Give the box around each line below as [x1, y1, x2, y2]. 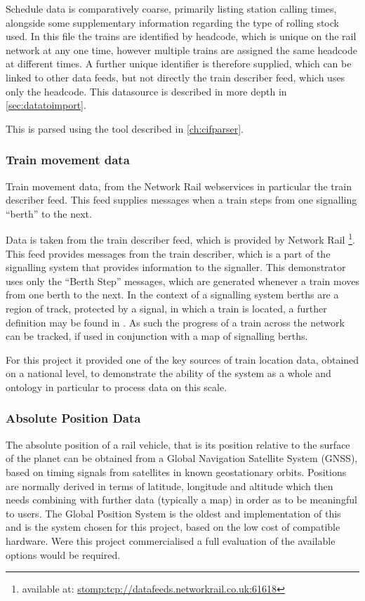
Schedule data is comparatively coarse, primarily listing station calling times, [6, 1, 337, 15]
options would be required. [6, 547, 121, 562]
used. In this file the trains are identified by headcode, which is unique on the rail [6, 29, 357, 44]
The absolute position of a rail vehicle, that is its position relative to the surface [6, 437, 350, 451]
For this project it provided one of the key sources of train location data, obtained [6, 352, 359, 366]
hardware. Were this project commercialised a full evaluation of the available [6, 533, 336, 548]
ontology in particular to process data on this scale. [6, 379, 227, 394]
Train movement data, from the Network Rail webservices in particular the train [6, 178, 352, 193]
